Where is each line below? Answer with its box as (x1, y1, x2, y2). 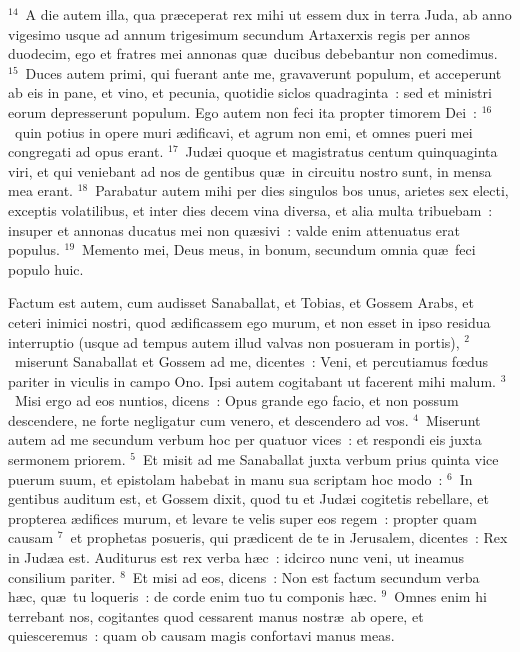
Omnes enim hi (394, 586, 487, 607)
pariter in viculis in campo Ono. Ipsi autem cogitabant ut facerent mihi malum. (8, 370, 496, 391)
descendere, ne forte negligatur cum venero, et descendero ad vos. (8, 409, 409, 430)
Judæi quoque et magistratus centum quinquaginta (185, 141, 498, 162)
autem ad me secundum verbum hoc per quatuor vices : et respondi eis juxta (8, 429, 482, 450)
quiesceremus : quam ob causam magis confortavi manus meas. (8, 625, 395, 646)
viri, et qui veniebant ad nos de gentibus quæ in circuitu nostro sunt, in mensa (8, 160, 492, 181)
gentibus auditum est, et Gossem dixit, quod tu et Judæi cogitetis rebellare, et (8, 488, 490, 509)
